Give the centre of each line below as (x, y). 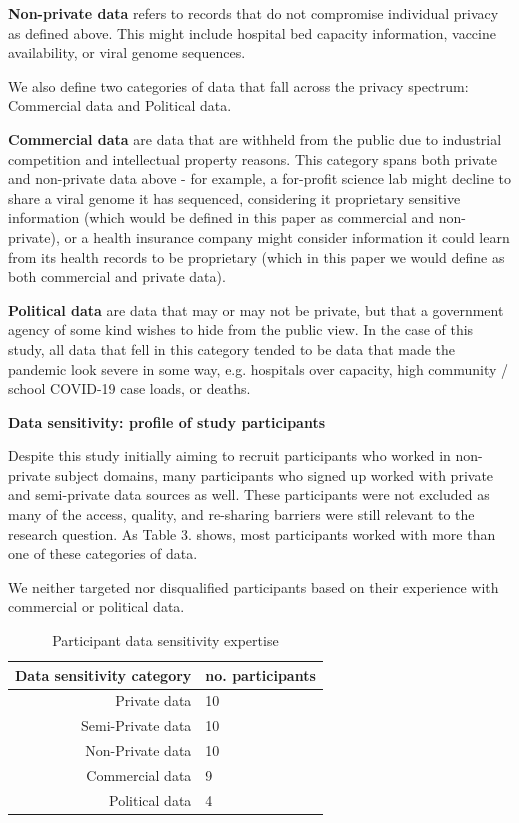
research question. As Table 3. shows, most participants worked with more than (252, 533)
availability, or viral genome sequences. (127, 52)
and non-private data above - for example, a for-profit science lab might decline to (260, 178)
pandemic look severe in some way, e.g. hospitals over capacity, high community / (258, 368)
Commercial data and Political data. (120, 105)
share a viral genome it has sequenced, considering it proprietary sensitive (234, 197)
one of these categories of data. (103, 553)
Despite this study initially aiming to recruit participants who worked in (229, 455)
